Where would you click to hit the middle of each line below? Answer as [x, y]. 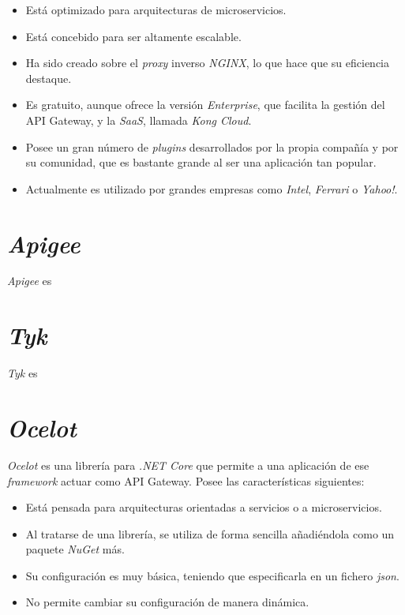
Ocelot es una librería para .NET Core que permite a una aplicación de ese [188, 465]
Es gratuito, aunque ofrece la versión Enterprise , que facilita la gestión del [205, 105]
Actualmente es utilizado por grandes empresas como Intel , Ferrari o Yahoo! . [212, 188]
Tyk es [22, 373]
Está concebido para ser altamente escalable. [133, 36]
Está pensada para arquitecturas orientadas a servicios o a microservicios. [204, 507]
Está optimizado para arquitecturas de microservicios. [156, 9]
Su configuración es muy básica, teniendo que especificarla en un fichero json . [212, 575]
